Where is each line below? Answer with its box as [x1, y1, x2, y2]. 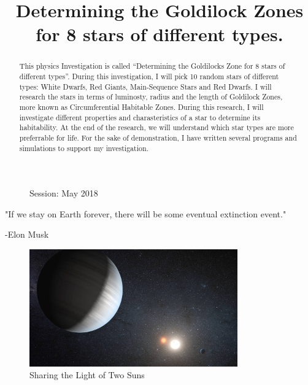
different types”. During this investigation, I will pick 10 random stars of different [19, 71, 279, 82]
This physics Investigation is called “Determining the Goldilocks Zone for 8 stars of [19, 61, 285, 71]
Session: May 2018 [29, 187, 98, 200]
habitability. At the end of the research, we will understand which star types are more [19, 122, 294, 133]
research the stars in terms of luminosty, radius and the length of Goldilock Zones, [19, 91, 283, 102]
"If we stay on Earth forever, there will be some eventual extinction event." [5, 207, 287, 220]
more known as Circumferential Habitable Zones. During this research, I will [19, 101, 264, 112]
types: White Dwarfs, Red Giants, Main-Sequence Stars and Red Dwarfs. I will [19, 81, 272, 91]
